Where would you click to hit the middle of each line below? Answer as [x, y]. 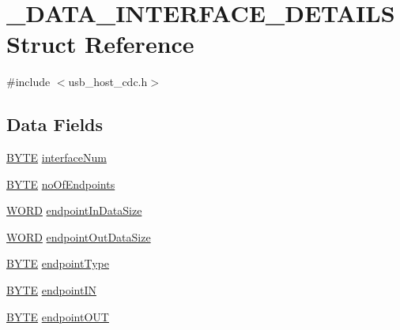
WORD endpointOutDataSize [79, 236]
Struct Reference [100, 44]
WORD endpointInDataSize [74, 210]
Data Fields [55, 124]
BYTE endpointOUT [58, 316]
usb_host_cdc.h [108, 82]
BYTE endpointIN [51, 290]
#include [28, 82]
